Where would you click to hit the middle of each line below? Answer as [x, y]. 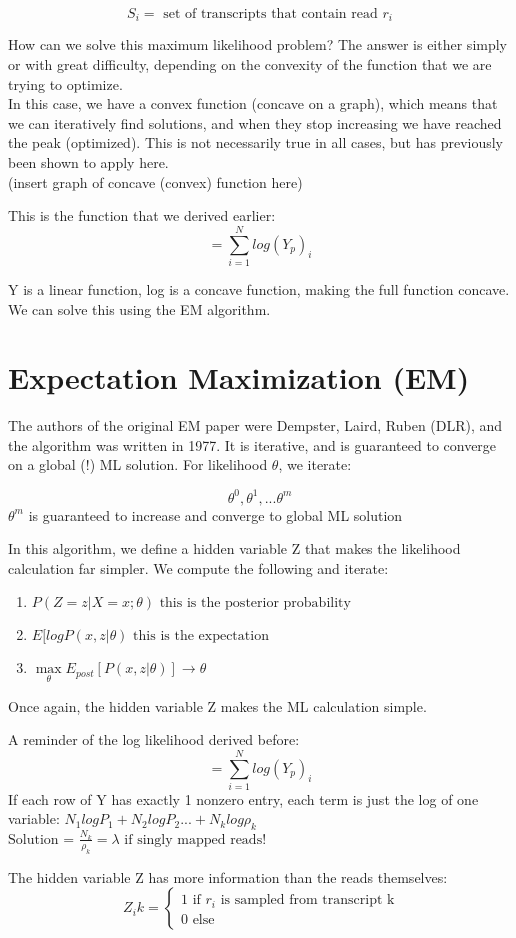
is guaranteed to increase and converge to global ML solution [215, 514]
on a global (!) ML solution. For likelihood [138, 464]
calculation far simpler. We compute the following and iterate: [198, 567]
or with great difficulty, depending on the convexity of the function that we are [250, 64]
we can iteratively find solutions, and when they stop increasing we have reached [255, 122]
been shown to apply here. [88, 162]
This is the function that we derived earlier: [142, 215]
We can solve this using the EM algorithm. [139, 308]
